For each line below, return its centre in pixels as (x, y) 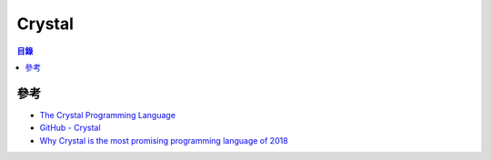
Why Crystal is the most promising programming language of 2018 (164, 140)
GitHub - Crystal (70, 128)
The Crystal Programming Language (108, 115)
